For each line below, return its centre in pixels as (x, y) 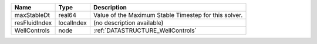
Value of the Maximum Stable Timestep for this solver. (168, 15)
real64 (67, 15)
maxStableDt (32, 15)
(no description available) (128, 23)
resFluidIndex (33, 23)
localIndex (73, 23)
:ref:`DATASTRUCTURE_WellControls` (145, 31)
